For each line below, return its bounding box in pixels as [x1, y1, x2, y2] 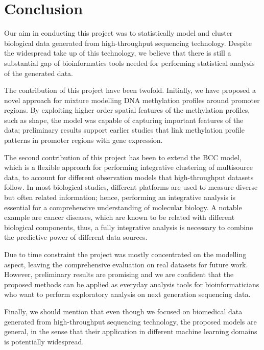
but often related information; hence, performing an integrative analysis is [4, 192, 236, 203]
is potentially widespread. [4, 336, 84, 346]
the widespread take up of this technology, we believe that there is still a [4, 47, 231, 58]
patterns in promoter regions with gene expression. [4, 135, 163, 145]
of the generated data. [4, 67, 73, 78]
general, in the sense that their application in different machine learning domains [4, 326, 257, 337]
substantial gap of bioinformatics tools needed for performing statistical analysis [4, 57, 255, 68]
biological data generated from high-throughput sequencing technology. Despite [4, 37, 252, 48]
